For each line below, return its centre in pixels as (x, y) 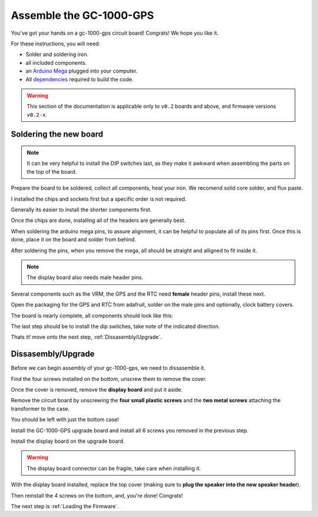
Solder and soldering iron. (57, 54)
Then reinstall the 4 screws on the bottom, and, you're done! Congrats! (97, 495)
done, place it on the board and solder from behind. (74, 240)
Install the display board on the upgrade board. (68, 441)
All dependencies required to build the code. (79, 79)
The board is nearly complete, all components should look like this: (92, 316)
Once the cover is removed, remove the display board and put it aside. (97, 390)
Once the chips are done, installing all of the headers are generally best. (98, 220)
